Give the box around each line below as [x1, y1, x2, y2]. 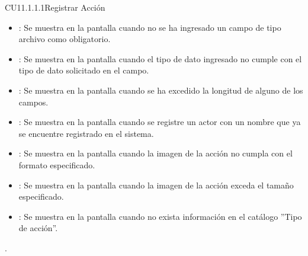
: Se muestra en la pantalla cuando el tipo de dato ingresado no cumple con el [18, 52, 302, 65]
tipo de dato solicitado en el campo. [18, 64, 149, 76]
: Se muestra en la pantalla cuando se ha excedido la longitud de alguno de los [18, 84, 303, 96]
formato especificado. [18, 158, 95, 171]
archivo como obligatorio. [18, 33, 111, 45]
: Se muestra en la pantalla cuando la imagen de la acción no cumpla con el [18, 147, 293, 159]
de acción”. [18, 222, 58, 234]
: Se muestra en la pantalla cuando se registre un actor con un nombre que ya [18, 116, 301, 128]
